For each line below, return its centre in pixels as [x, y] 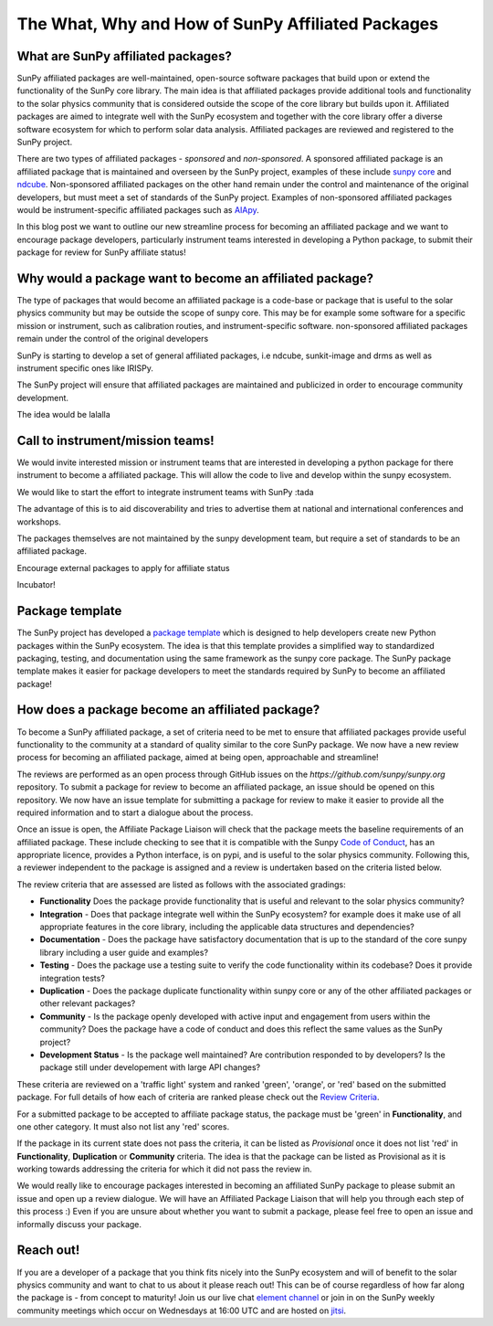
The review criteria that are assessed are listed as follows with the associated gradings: [181, 884]
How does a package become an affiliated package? [168, 710]
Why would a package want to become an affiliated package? [195, 278]
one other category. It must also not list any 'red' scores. [123, 1126]
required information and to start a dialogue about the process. [135, 812]
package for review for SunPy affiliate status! [101, 252]
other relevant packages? [88, 1003]
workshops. [39, 522]
